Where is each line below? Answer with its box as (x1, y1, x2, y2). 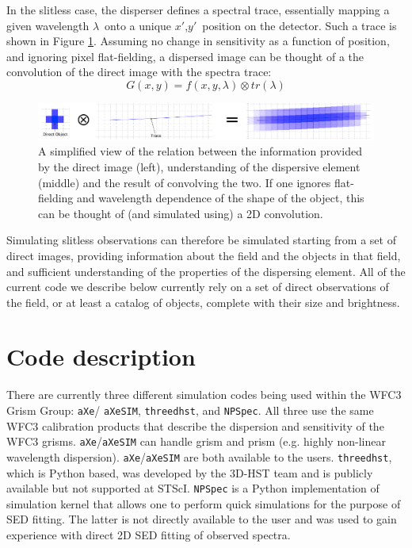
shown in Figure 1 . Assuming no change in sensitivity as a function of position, (6, 33, 390, 49)
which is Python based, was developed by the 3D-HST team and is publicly (6, 464, 373, 481)
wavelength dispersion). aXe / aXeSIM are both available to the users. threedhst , (6, 448, 392, 465)
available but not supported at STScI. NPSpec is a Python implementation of (6, 480, 380, 496)
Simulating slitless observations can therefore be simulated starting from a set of (6, 232, 396, 248)
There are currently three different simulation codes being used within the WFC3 (6, 386, 402, 403)
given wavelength (6, 17, 90, 33)
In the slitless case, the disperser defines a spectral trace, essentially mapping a (6, 2, 390, 17)
